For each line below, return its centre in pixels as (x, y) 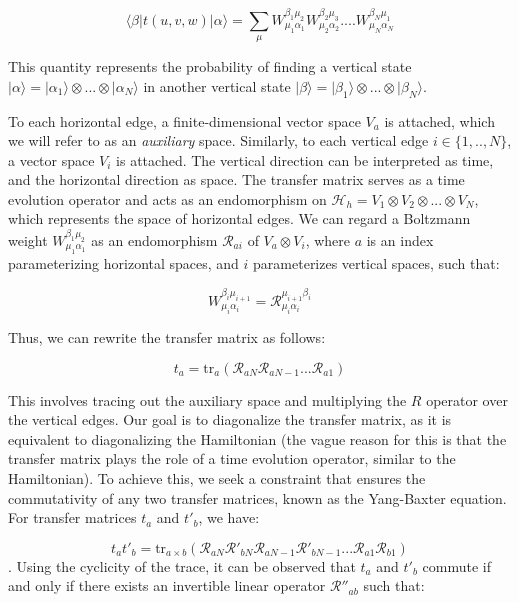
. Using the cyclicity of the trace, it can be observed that (182, 565)
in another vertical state (217, 85)
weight (28, 239)
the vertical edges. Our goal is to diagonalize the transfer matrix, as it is (230, 419)
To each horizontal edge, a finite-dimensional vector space (184, 120)
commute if (456, 565)
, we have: (229, 517)
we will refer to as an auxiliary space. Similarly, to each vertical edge (218, 140)
